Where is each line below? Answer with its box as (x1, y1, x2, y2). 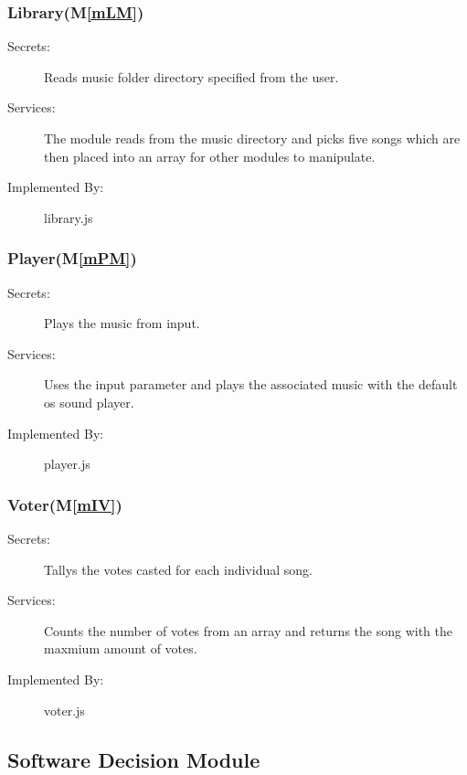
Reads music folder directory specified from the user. (44, 67, 339, 86)
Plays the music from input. (44, 313, 200, 333)
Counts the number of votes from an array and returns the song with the (44, 621, 452, 640)
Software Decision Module (7, 745, 260, 773)
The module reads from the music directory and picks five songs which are (44, 129, 461, 147)
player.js (44, 454, 90, 473)
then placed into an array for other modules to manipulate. (44, 146, 376, 165)
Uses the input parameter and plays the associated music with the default (44, 375, 458, 394)
